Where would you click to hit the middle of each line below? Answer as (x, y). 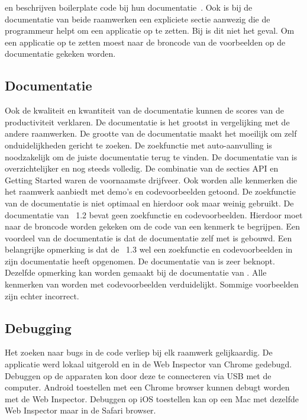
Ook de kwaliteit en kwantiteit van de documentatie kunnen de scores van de (144, 110)
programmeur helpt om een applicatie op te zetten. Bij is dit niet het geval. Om (150, 30)
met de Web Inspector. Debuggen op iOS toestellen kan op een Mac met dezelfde (152, 398)
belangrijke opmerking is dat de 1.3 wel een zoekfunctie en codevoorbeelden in (149, 249)
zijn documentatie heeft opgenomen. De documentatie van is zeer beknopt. (140, 261)
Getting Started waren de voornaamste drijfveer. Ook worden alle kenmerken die (151, 180)
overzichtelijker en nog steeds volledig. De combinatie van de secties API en (142, 168)
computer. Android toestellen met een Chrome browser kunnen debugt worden (147, 387)
